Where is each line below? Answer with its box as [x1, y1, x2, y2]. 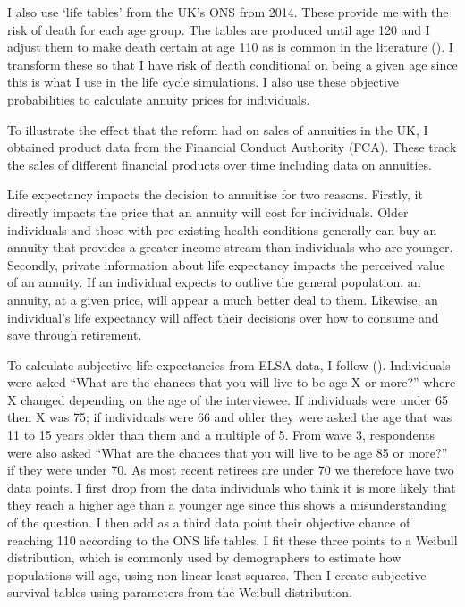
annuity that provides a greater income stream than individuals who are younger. [7, 238, 453, 257]
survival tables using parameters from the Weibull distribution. [7, 583, 353, 602]
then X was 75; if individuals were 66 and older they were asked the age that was [7, 408, 452, 426]
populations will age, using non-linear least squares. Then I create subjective [7, 565, 427, 584]
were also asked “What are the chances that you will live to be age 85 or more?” [7, 443, 448, 461]
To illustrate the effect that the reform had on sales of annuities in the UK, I [7, 120, 428, 139]
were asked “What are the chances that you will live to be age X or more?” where [7, 373, 456, 392]
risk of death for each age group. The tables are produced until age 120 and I [7, 20, 430, 38]
